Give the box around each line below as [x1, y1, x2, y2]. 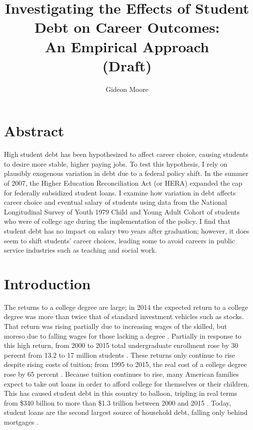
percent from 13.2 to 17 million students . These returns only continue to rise [4, 349, 235, 360]
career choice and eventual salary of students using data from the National [4, 197, 227, 207]
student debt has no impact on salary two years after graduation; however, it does [4, 225, 250, 236]
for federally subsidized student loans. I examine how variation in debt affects [4, 187, 236, 197]
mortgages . [4, 417, 39, 427]
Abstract [4, 121, 64, 141]
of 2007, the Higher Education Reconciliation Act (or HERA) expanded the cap [4, 178, 243, 188]
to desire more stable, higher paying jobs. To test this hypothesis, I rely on [4, 158, 228, 169]
